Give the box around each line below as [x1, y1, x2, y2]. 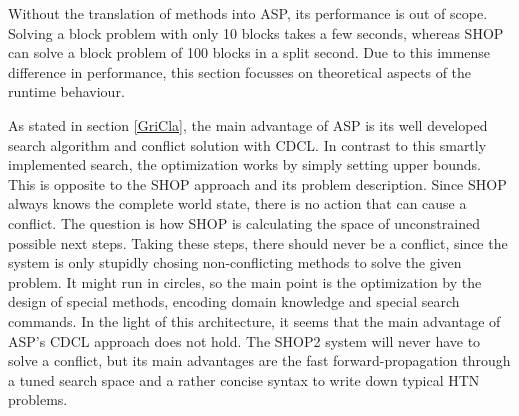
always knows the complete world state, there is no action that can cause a [8, 193, 467, 214]
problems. [8, 389, 68, 410]
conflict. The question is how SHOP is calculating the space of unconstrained [8, 212, 480, 233]
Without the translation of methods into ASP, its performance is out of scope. [8, 3, 488, 23]
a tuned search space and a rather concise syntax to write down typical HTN [8, 369, 480, 390]
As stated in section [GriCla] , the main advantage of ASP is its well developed [8, 114, 488, 135]
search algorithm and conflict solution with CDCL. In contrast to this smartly [8, 134, 487, 155]
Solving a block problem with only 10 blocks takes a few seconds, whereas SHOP [8, 22, 504, 43]
